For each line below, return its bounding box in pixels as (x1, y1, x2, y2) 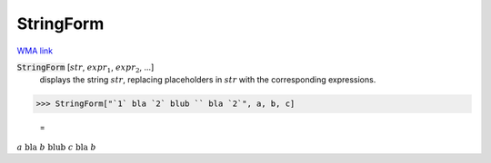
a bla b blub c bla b (16, 141, 97, 152)
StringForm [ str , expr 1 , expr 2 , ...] (16, 62, 155, 74)
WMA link (16, 45, 54, 56)
